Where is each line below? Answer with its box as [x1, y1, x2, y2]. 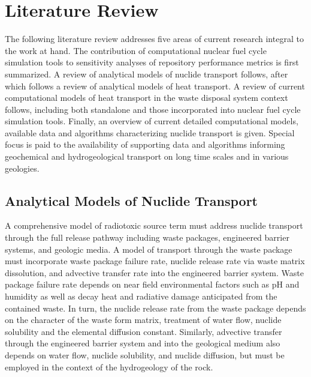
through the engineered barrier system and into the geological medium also [5, 337, 280, 349]
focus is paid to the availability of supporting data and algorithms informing [5, 138, 285, 151]
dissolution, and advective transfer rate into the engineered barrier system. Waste [5, 266, 304, 279]
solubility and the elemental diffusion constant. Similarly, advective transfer [5, 325, 282, 337]
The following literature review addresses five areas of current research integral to [5, 32, 304, 45]
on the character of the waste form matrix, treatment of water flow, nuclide [5, 313, 282, 326]
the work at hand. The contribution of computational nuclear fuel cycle [5, 44, 267, 56]
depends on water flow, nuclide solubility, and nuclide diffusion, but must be [5, 348, 285, 361]
